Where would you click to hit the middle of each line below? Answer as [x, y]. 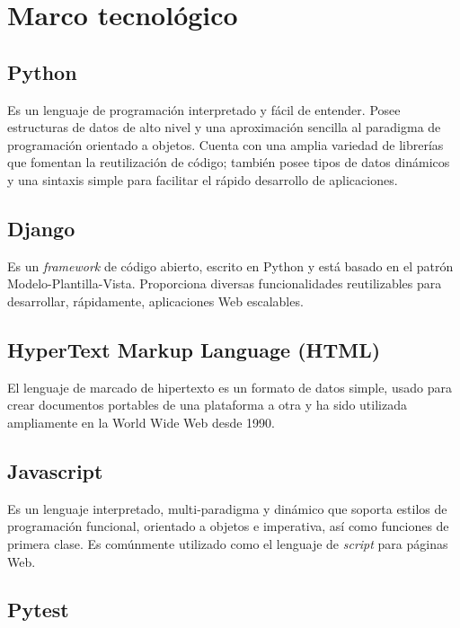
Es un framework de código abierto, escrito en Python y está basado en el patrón [230, 265]
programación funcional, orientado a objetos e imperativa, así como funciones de [228, 526]
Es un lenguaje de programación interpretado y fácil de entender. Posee [204, 109]
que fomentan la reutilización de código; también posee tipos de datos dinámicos [229, 162]
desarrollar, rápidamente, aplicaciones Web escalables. [155, 301]
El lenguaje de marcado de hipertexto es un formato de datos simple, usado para [230, 387]
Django [41, 228]
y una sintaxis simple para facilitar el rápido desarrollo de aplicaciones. [203, 179]
